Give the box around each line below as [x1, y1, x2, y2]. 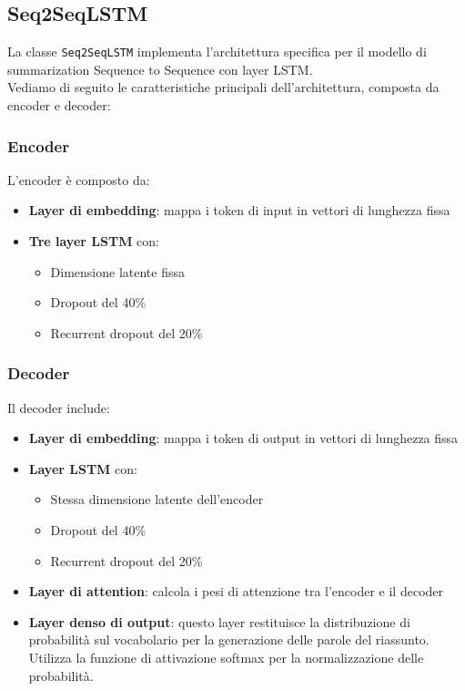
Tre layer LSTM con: [28, 232, 159, 251]
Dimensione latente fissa [50, 262, 185, 281]
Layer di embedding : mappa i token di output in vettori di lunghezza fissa [28, 428, 459, 448]
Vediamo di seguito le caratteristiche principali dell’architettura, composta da [7, 77, 440, 97]
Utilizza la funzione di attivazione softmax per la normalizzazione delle [28, 647, 424, 666]
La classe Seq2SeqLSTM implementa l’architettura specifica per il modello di [7, 42, 427, 61]
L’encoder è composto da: [7, 170, 150, 189]
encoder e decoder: [7, 96, 111, 115]
